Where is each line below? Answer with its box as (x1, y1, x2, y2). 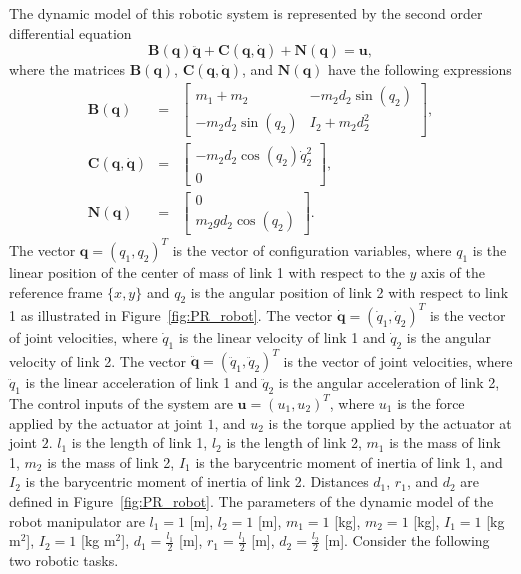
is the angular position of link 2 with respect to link (190, 281, 509, 302)
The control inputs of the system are (9, 392, 233, 413)
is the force (397, 392, 465, 413)
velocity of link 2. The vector (9, 350, 186, 371)
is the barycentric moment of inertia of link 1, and (195, 451, 503, 472)
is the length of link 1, (71, 432, 208, 453)
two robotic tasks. (9, 549, 119, 570)
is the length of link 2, (226, 432, 362, 453)
